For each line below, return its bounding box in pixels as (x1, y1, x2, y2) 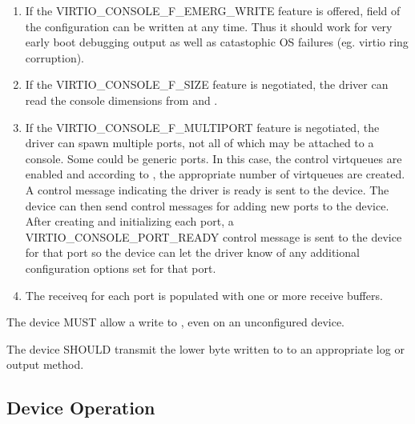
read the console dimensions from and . (25, 91, 218, 108)
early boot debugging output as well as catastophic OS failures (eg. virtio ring (25, 34, 409, 50)
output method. (6, 356, 84, 373)
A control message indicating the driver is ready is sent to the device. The (25, 181, 389, 198)
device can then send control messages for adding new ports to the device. (25, 197, 389, 214)
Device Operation (6, 395, 155, 420)
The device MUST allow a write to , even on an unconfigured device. (6, 314, 345, 330)
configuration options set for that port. (25, 259, 216, 276)
